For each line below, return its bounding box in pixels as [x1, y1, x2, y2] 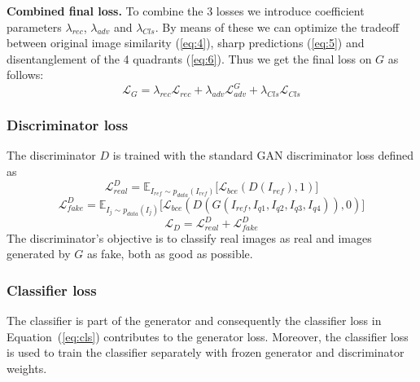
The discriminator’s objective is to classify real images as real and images [7, 229, 372, 246]
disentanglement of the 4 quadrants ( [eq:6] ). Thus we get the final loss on [7, 50, 372, 67]
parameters [7, 18, 62, 35]
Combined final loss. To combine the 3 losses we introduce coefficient [7, 2, 365, 19]
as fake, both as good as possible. [86, 245, 253, 262]
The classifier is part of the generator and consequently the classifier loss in [7, 312, 382, 329]
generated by [7, 245, 71, 262]
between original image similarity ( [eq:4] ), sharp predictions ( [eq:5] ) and [7, 34, 365, 51]
